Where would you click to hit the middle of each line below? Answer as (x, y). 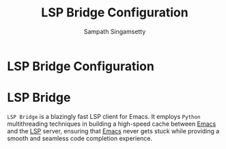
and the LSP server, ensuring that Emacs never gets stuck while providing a (113, 131)
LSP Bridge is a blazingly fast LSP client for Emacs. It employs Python (104, 116)
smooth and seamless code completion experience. (80, 138)
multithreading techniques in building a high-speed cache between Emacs (112, 124)
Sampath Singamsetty (115, 31)
